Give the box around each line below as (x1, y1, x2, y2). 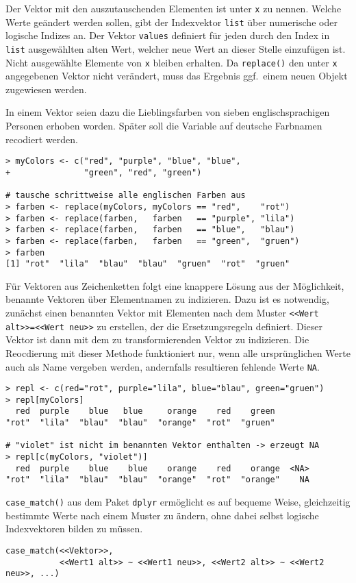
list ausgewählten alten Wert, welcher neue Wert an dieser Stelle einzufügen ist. (5, 41, 346, 55)
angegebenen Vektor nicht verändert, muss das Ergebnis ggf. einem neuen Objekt (5, 69, 348, 83)
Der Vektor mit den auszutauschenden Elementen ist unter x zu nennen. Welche (5, 1, 342, 15)
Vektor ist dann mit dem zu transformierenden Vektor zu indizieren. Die (5, 332, 309, 347)
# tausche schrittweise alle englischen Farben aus (5, 190, 246, 201)
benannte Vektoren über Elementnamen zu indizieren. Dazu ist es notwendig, (5, 292, 329, 306)
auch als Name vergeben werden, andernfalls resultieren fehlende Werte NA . (5, 359, 320, 373)
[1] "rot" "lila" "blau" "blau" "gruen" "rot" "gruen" (5, 259, 290, 269)
